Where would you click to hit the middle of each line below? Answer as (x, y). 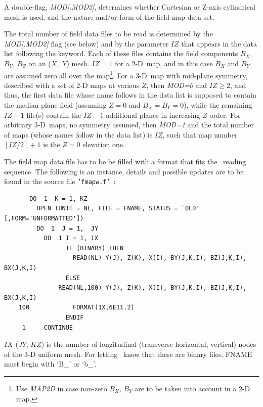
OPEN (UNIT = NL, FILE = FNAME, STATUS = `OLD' (118, 209)
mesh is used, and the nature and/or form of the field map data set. (109, 16)
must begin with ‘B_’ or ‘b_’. (50, 364)
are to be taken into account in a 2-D (192, 388)
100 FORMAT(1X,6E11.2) (76, 308)
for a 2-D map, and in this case (164, 63)
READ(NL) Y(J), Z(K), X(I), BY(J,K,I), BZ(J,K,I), (160, 258)
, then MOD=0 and (177, 85)
